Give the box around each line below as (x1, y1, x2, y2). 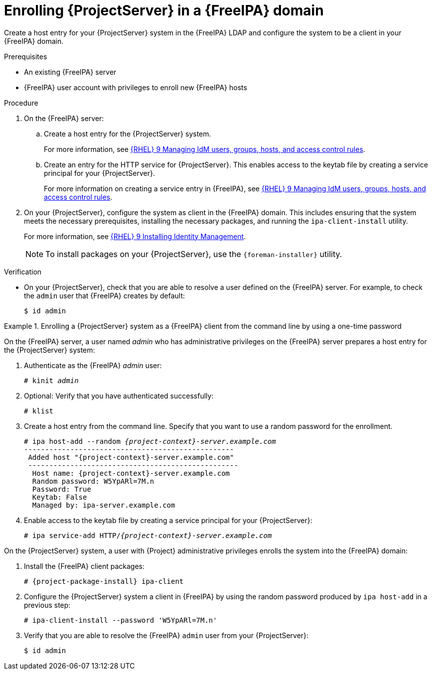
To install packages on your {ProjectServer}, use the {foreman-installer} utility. (45, 249, 342, 259)
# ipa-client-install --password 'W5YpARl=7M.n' (24, 616, 217, 624)
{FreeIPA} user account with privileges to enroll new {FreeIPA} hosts (24, 83, 247, 92)
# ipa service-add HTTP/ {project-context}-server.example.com (24, 531, 272, 539)
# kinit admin (24, 376, 79, 385)
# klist (24, 406, 54, 415)
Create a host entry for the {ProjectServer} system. (44, 129, 211, 138)
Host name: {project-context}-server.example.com (32, 469, 230, 477)
